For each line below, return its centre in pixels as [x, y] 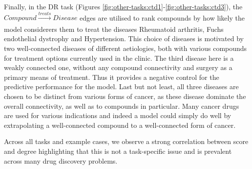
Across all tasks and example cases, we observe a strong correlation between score [126, 141]
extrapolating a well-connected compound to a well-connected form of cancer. [120, 125]
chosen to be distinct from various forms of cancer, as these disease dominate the [125, 96]
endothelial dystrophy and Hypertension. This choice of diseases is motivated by [124, 38]
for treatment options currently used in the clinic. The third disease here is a [119, 58]
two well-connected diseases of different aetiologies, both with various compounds [126, 48]
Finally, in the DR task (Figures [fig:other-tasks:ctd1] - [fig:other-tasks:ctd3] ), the [123, 6]
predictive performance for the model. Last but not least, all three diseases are [121, 86]
